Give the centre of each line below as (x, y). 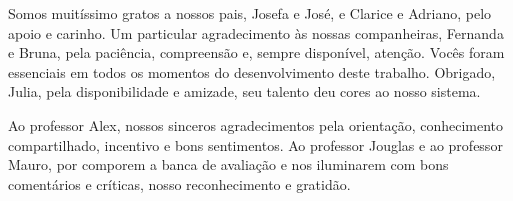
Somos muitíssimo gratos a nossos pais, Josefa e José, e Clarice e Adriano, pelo (250, 13)
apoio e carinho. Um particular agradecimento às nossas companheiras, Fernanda (256, 32)
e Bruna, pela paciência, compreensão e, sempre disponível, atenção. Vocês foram (256, 52)
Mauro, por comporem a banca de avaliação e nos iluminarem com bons (228, 164)
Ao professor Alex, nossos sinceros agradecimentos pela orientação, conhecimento (256, 124)
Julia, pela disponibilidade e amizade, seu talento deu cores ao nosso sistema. (244, 91)
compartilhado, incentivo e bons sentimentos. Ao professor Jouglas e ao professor (255, 144)
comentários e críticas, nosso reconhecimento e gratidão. (179, 183)
